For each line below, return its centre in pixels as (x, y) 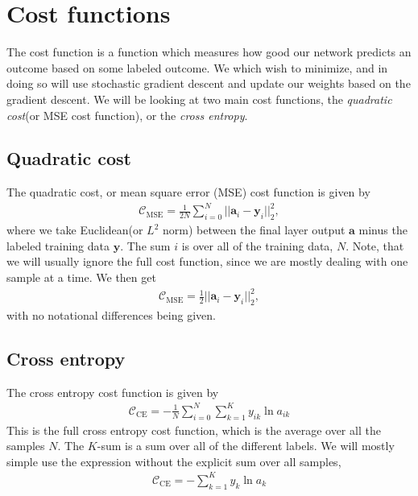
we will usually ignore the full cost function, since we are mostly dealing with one (207, 261)
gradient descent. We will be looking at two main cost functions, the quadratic (199, 99)
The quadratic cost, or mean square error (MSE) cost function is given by (188, 192)
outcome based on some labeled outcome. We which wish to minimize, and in (197, 67)
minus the (383, 230)
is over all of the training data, (257, 245)
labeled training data (58, 245)
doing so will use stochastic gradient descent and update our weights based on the (209, 83)
